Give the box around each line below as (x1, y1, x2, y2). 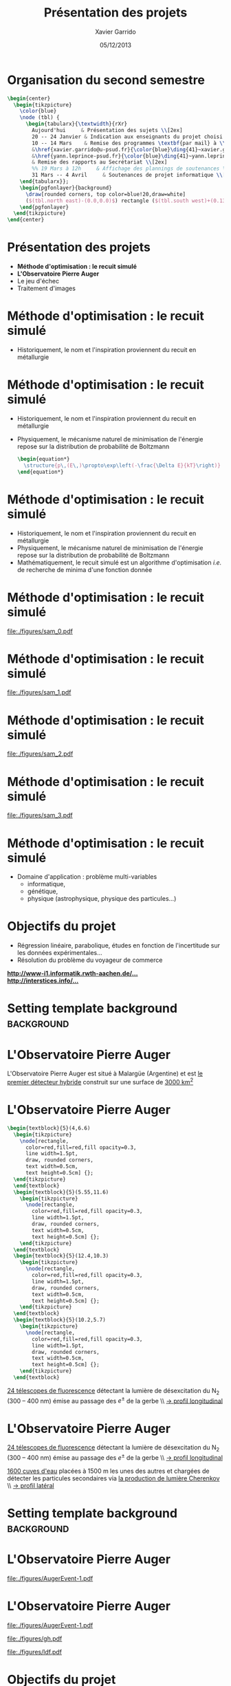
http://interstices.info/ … (7, 976, 79, 985)
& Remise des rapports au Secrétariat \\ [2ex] (32, 159, 168, 166)
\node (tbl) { (19, 114, 60, 121)
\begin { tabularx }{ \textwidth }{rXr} (25, 120, 128, 128)
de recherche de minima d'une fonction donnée (16, 565, 153, 573)
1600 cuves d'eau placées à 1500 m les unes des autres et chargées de (7, 1467, 210, 1475)
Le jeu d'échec (16, 277, 60, 285)
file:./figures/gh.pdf (7, 1634, 63, 1643)
